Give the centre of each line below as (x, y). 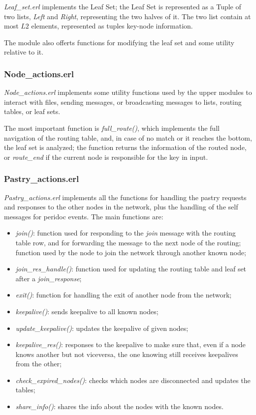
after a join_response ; (48, 278)
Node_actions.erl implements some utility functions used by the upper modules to (128, 92)
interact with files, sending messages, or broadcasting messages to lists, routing (123, 102)
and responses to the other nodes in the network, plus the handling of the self (121, 207)
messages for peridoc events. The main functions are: (84, 216)
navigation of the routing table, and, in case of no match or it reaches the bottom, (128, 137)
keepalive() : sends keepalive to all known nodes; (87, 311)
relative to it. (24, 52)
